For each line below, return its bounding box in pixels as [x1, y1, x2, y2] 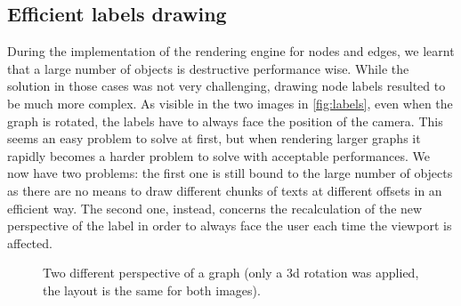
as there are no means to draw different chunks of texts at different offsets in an [7, 181, 442, 199]
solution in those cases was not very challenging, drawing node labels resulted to [7, 76, 446, 95]
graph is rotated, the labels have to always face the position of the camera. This [7, 111, 443, 130]
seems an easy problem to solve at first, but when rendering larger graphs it [7, 129, 421, 148]
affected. [7, 233, 53, 252]
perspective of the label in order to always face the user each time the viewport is [7, 216, 452, 235]
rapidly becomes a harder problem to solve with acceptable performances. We [7, 146, 430, 165]
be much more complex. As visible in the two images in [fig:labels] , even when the [7, 93, 453, 112]
